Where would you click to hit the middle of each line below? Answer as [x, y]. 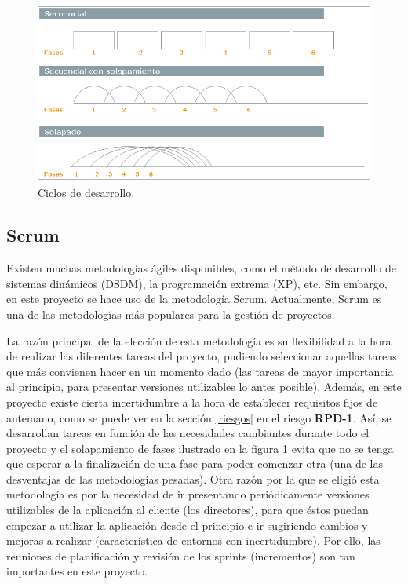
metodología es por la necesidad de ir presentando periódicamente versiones [188, 494]
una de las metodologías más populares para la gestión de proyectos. [171, 314]
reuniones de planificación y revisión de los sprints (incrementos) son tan [181, 555]
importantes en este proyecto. [77, 571]
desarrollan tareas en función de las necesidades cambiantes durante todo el [188, 433]
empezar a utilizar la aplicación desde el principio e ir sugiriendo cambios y [187, 525]
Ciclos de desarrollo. [86, 193]
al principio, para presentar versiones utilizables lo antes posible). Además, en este [204, 387]
